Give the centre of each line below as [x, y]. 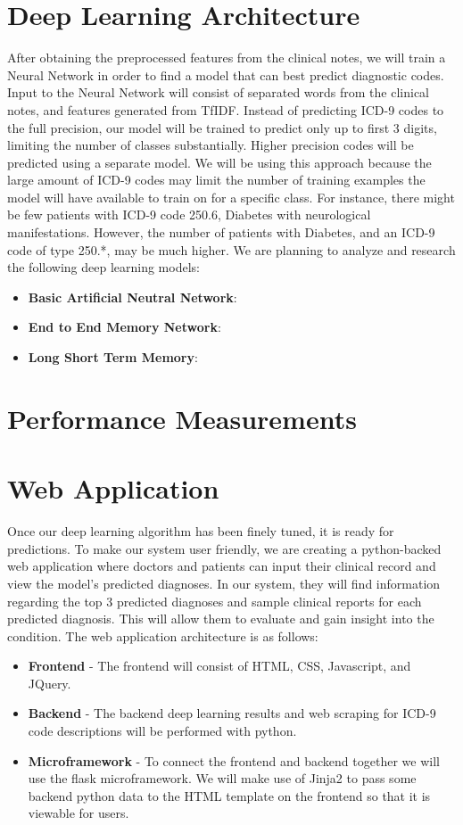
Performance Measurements [182, 418]
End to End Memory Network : [124, 327]
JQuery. [50, 683]
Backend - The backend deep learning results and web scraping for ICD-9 [232, 713]
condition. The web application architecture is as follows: [163, 635]
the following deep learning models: [103, 267]
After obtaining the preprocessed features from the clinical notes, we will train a [227, 58]
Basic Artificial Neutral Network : [132, 297]
